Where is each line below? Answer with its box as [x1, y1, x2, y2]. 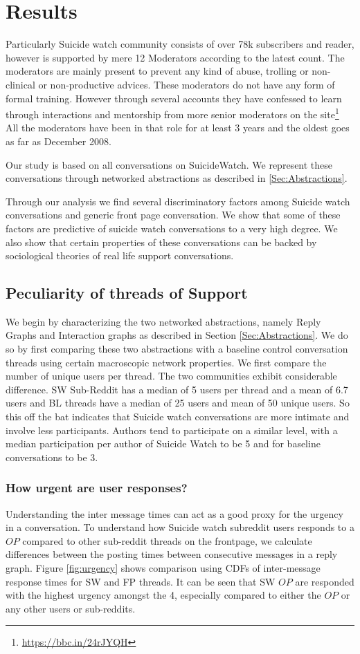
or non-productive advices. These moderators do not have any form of [38, 77, 335, 91]
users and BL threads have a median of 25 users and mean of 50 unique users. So [6, 395, 350, 410]
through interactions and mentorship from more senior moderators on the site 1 [6, 105, 339, 121]
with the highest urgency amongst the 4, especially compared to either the [6, 588, 321, 602]
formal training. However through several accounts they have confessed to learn [6, 91, 342, 105]
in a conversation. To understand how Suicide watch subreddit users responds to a [6, 520, 354, 534]
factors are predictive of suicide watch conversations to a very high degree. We [6, 221, 338, 235]
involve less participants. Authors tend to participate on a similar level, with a [6, 422, 338, 437]
